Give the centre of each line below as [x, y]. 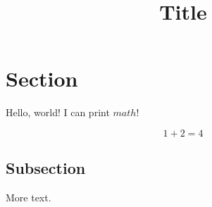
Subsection [46, 168]
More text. [29, 197]
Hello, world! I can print [58, 112]
